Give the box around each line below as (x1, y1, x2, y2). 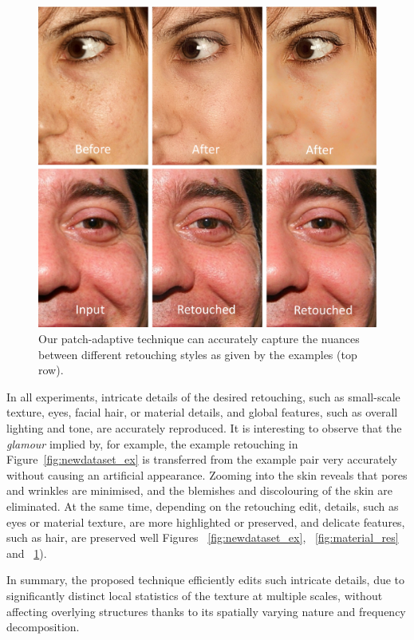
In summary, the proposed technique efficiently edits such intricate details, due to (6, 571, 405, 588)
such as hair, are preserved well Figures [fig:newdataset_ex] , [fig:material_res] (6, 529, 399, 546)
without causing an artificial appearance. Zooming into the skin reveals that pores (6, 466, 408, 483)
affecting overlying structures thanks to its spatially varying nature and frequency (6, 602, 406, 619)
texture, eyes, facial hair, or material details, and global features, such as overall (6, 404, 398, 421)
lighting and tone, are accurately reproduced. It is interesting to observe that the (6, 420, 402, 437)
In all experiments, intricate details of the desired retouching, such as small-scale (6, 388, 400, 405)
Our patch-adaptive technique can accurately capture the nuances (38, 330, 360, 347)
